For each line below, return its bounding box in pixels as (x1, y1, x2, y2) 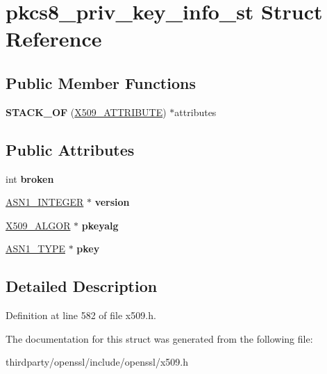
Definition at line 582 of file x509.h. (6, 308, 156, 323)
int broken (6, 171, 54, 186)
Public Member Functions (6, 72, 196, 93)
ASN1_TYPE (6, 241, 65, 256)
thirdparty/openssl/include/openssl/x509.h (6, 355, 188, 369)
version (94, 195, 130, 209)
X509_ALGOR (6, 218, 71, 232)
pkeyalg (81, 218, 119, 232)
